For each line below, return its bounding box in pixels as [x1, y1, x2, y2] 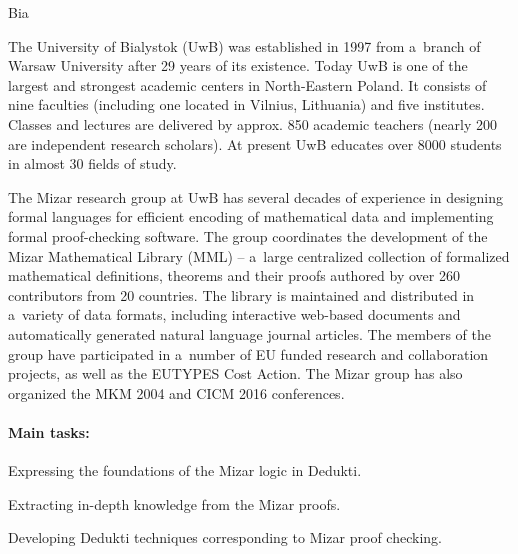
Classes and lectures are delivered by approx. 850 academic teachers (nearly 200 [8, 113, 498, 134]
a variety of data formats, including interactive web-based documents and [8, 304, 461, 325]
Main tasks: [8, 421, 90, 442]
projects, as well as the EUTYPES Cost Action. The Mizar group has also [8, 363, 463, 384]
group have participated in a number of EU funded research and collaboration [8, 343, 489, 364]
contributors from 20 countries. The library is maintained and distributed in [8, 284, 475, 305]
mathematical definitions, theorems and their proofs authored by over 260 [8, 265, 460, 286]
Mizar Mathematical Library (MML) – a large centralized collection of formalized [8, 245, 510, 266]
